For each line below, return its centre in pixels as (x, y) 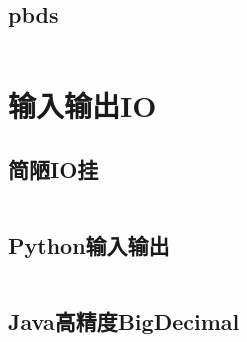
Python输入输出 (89, 245)
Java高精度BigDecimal (124, 321)
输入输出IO (82, 105)
